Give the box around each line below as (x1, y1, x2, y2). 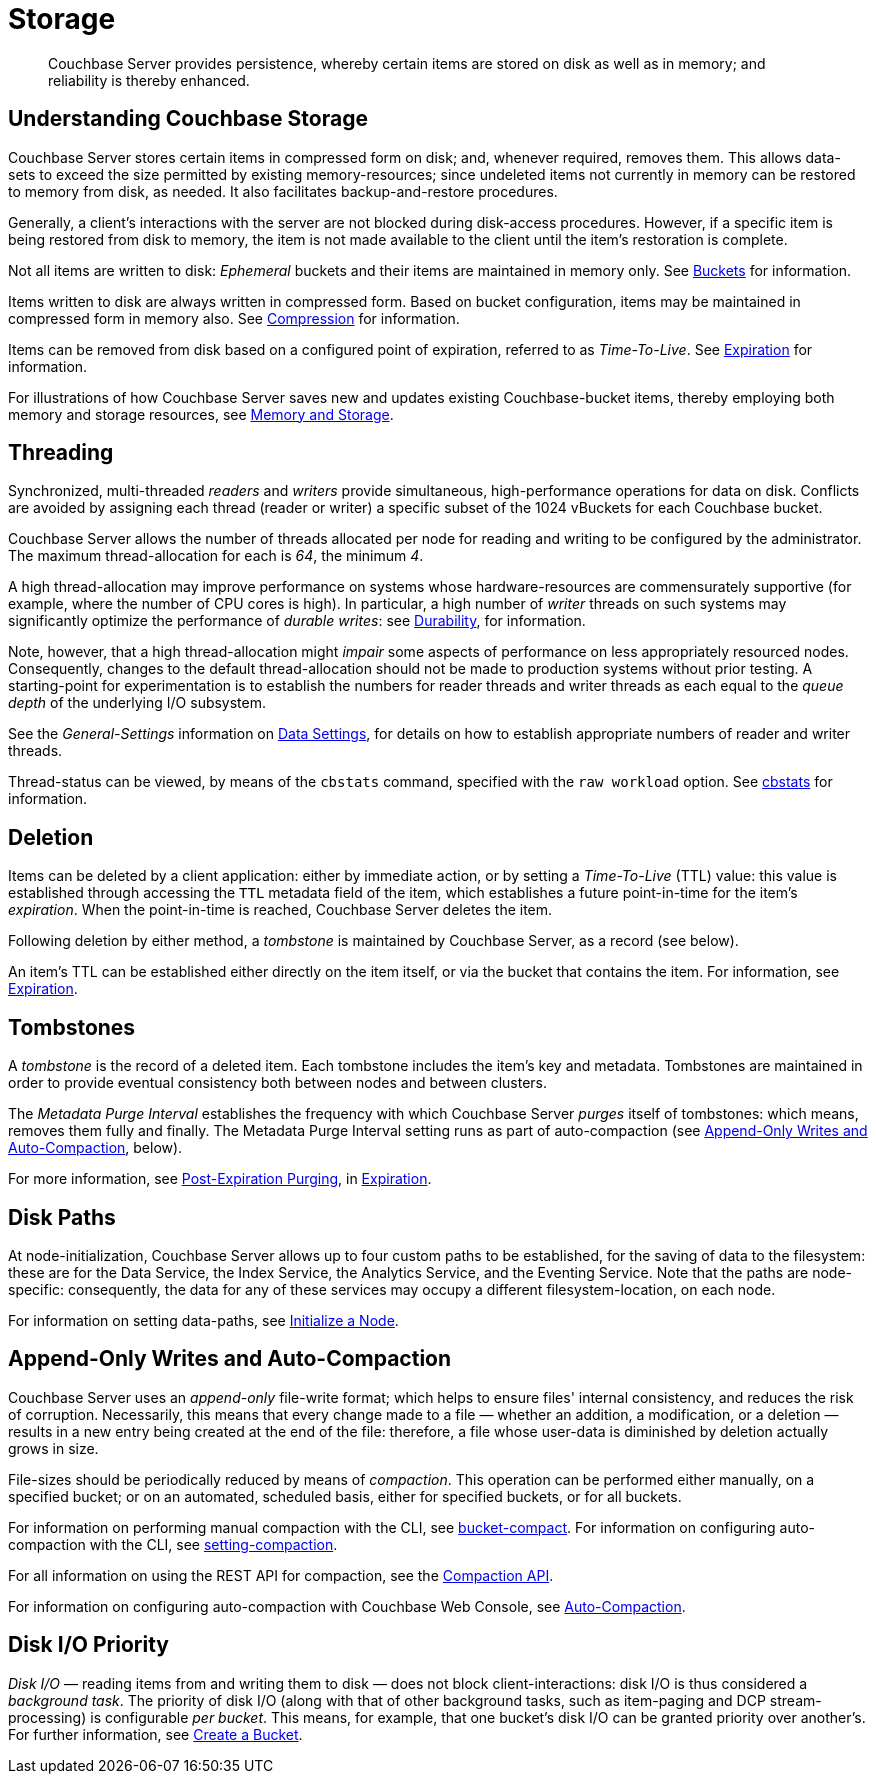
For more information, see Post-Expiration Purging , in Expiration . (8, 1170, 432, 1188)
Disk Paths (8, 1204, 116, 1230)
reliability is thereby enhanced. (48, 71, 250, 89)
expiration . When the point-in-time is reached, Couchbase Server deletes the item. (8, 901, 553, 919)
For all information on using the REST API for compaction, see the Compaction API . (8, 1566, 554, 1584)
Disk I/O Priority (8, 1632, 169, 1658)
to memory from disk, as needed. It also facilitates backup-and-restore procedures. (8, 182, 558, 200)
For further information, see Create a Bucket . (8, 1725, 303, 1743)
